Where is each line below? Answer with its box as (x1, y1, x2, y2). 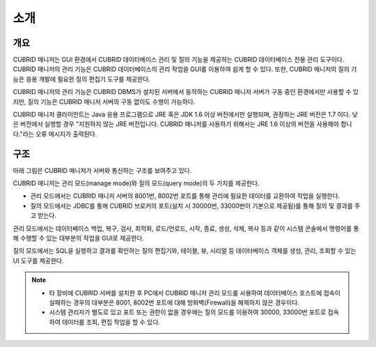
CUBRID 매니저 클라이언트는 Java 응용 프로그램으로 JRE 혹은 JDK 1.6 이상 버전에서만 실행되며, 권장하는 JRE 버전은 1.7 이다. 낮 (13, 110, 358, 118)
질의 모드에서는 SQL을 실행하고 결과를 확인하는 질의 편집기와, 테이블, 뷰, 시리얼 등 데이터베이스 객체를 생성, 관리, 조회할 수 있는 (13, 247, 357, 255)
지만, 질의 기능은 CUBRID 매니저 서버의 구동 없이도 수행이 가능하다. (13, 98, 196, 106)
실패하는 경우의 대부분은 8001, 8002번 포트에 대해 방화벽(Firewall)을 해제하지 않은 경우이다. (49, 298, 299, 307)
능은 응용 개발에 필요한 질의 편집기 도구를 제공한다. (13, 75, 150, 83)
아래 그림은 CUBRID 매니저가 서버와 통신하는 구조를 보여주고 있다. (13, 166, 192, 174)
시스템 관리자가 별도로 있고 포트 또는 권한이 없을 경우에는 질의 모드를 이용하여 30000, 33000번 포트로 (49, 308, 327, 316)
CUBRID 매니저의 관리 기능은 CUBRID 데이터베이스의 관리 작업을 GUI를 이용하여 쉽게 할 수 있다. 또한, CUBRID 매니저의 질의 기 (13, 65, 357, 73)
